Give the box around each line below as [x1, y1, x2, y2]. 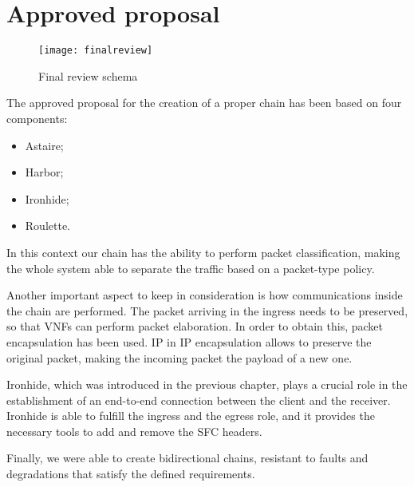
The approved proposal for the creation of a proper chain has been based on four [6, 94, 402, 111]
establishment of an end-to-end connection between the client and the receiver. [6, 391, 391, 408]
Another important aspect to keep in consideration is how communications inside [6, 287, 403, 303]
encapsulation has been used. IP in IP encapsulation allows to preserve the [6, 333, 372, 350]
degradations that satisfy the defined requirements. [6, 465, 255, 482]
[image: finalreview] [38, 45, 153, 57]
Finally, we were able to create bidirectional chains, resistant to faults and [6, 449, 369, 466]
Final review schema [38, 67, 138, 84]
